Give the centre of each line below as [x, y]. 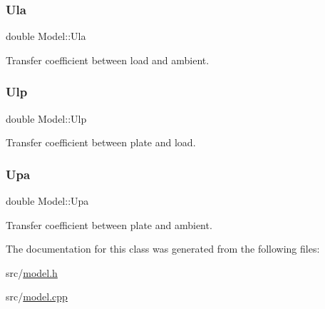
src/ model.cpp [37, 297]
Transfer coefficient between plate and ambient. [109, 224]
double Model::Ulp [46, 118]
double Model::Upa [47, 201]
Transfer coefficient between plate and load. [101, 142]
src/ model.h [32, 272]
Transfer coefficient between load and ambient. [108, 60]
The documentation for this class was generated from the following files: [163, 249]
